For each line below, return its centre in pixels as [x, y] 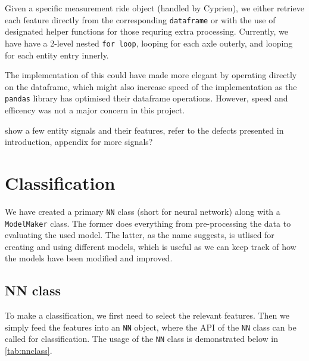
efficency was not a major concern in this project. [95, 109]
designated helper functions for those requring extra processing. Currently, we [146, 31]
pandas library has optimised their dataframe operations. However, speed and [146, 98]
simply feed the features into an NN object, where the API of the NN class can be [151, 327]
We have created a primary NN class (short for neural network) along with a [143, 211]
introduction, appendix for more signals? [79, 142]
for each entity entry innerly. [57, 55]
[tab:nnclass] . [29, 351]
